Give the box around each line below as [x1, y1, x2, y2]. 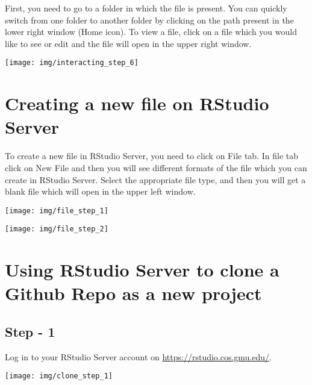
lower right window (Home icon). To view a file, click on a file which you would [5, 25, 297, 38]
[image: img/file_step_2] [5, 225, 108, 234]
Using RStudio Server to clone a [5, 257, 279, 282]
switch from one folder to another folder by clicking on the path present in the [5, 13, 294, 26]
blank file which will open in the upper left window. [5, 185, 196, 198]
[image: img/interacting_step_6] [5, 58, 139, 67]
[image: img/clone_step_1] [5, 372, 113, 381]
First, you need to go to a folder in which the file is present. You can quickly [5, 2, 287, 14]
